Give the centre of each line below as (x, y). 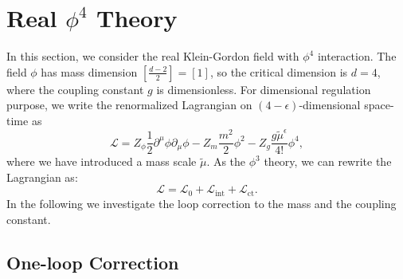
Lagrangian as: (42, 177)
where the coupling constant (75, 89)
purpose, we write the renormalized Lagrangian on (129, 105)
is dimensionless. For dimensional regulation (264, 89)
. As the (226, 161)
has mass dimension (89, 71)
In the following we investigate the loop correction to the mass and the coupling (201, 203)
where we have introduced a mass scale (102, 161)
